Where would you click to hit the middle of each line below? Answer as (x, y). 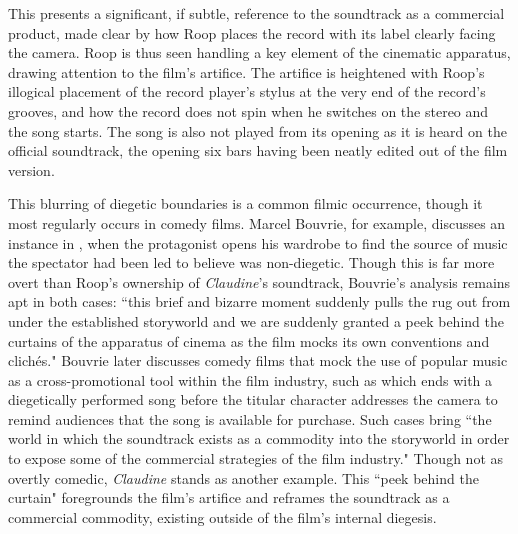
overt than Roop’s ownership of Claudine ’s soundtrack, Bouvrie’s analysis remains (259, 281)
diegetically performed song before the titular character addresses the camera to (253, 399)
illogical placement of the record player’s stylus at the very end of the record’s (247, 91)
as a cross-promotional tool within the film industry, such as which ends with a (250, 379)
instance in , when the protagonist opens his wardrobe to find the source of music (258, 242)
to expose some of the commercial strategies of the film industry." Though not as (256, 458)
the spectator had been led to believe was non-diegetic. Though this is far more (251, 262)
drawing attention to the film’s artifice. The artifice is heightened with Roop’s (246, 71)
